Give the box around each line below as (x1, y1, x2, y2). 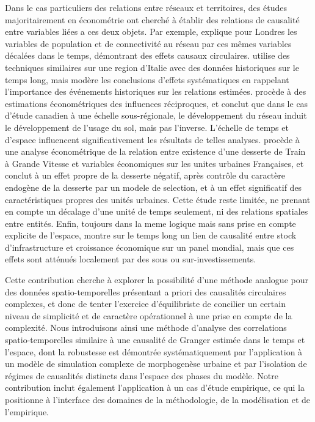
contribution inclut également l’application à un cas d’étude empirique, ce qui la (5, 381, 305, 394)
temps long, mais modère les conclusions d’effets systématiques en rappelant (5, 73, 289, 86)
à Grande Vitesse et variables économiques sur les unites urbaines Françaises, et (5, 157, 304, 169)
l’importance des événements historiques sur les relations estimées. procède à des (5, 85, 306, 98)
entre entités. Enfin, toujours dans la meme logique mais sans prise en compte (5, 217, 296, 229)
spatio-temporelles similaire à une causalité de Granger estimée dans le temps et (5, 333, 305, 346)
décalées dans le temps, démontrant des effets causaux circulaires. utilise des (5, 49, 290, 62)
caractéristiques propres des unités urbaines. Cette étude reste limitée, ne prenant (5, 193, 311, 205)
